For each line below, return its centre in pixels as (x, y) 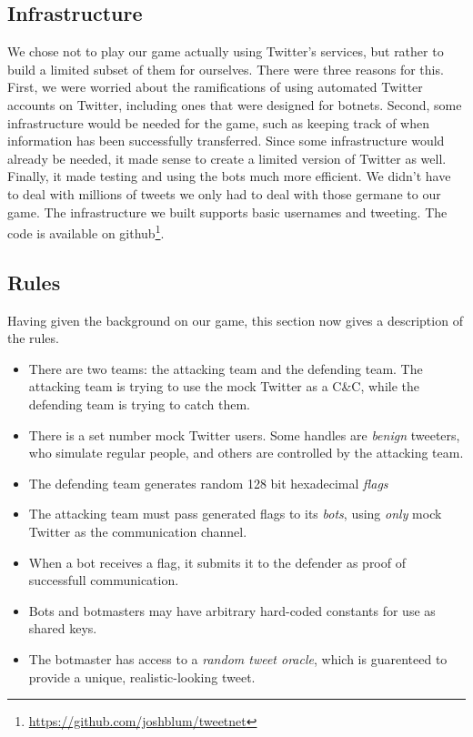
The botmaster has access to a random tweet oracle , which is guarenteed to (238, 658)
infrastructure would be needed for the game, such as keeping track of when (218, 122)
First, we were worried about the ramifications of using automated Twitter (215, 87)
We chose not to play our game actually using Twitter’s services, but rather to (226, 51)
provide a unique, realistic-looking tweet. (142, 676)
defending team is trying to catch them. (139, 404)
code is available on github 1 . (86, 232)
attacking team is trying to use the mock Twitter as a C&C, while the (224, 386)
